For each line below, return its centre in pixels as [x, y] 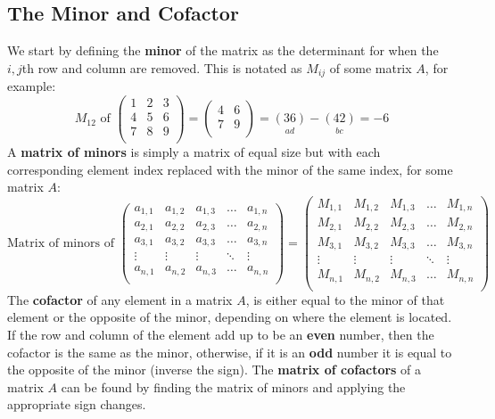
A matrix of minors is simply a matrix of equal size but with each [194, 152]
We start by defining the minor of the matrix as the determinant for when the [223, 50]
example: [32, 86]
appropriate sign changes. [77, 404]
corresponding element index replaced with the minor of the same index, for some [230, 169]
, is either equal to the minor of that [345, 299]
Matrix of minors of [61, 243]
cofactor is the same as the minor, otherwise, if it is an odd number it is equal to [230, 352]
